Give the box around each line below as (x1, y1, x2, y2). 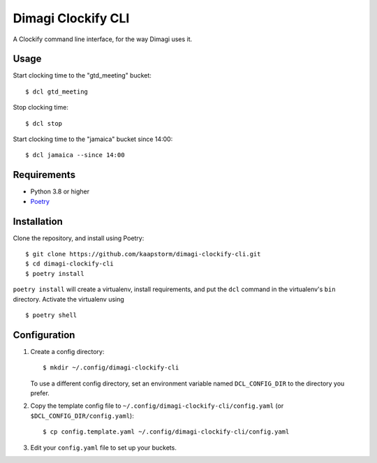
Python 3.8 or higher (30, 187, 90, 196)
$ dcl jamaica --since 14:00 (25, 151, 125, 159)
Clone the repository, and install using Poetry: (13, 234, 145, 242)
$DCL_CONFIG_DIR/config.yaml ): (30, 411, 134, 420)
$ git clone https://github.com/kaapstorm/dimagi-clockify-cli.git (25, 250, 261, 258)
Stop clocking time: (13, 103, 69, 112)
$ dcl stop (25, 119, 63, 127)
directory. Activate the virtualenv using (13, 295, 125, 303)
